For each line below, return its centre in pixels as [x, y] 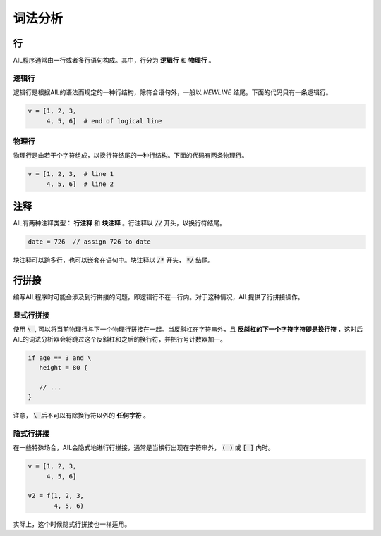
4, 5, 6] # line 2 [80, 184]
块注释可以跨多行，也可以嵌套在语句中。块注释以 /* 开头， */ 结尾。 [114, 260]
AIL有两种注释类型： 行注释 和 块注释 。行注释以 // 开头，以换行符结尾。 [119, 223]
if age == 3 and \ [60, 358]
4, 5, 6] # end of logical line [104, 121]
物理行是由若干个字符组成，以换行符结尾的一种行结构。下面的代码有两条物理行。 [131, 156]
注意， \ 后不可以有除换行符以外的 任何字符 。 [81, 416]
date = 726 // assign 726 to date [89, 242]
